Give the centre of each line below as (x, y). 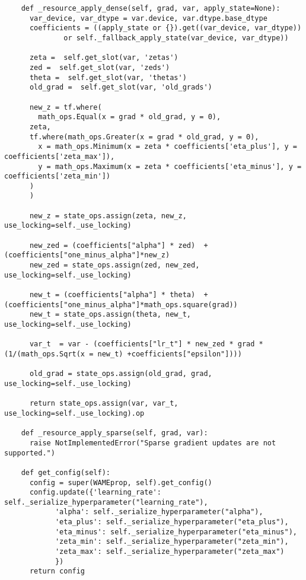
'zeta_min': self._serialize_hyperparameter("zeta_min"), (172, 542)
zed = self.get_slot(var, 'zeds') (100, 67)
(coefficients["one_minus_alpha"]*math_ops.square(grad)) (121, 305)
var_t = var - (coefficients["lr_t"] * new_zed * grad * (146, 344)
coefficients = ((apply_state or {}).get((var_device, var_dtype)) (165, 28)
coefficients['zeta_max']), (60, 156)
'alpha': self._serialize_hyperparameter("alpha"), (159, 512)
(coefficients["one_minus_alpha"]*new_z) (87, 255)
